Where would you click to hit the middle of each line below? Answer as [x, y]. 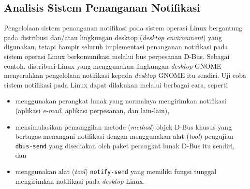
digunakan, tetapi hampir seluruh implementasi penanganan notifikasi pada [116, 47]
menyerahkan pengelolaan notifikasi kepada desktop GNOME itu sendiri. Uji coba [125, 75]
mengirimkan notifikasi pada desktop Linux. [80, 181]
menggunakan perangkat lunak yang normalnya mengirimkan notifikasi [121, 101]
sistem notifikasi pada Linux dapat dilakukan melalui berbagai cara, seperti [116, 84]
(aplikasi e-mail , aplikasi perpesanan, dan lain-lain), [92, 110]
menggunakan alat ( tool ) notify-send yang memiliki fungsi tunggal [116, 171]
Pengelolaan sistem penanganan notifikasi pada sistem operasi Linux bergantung [123, 28]
